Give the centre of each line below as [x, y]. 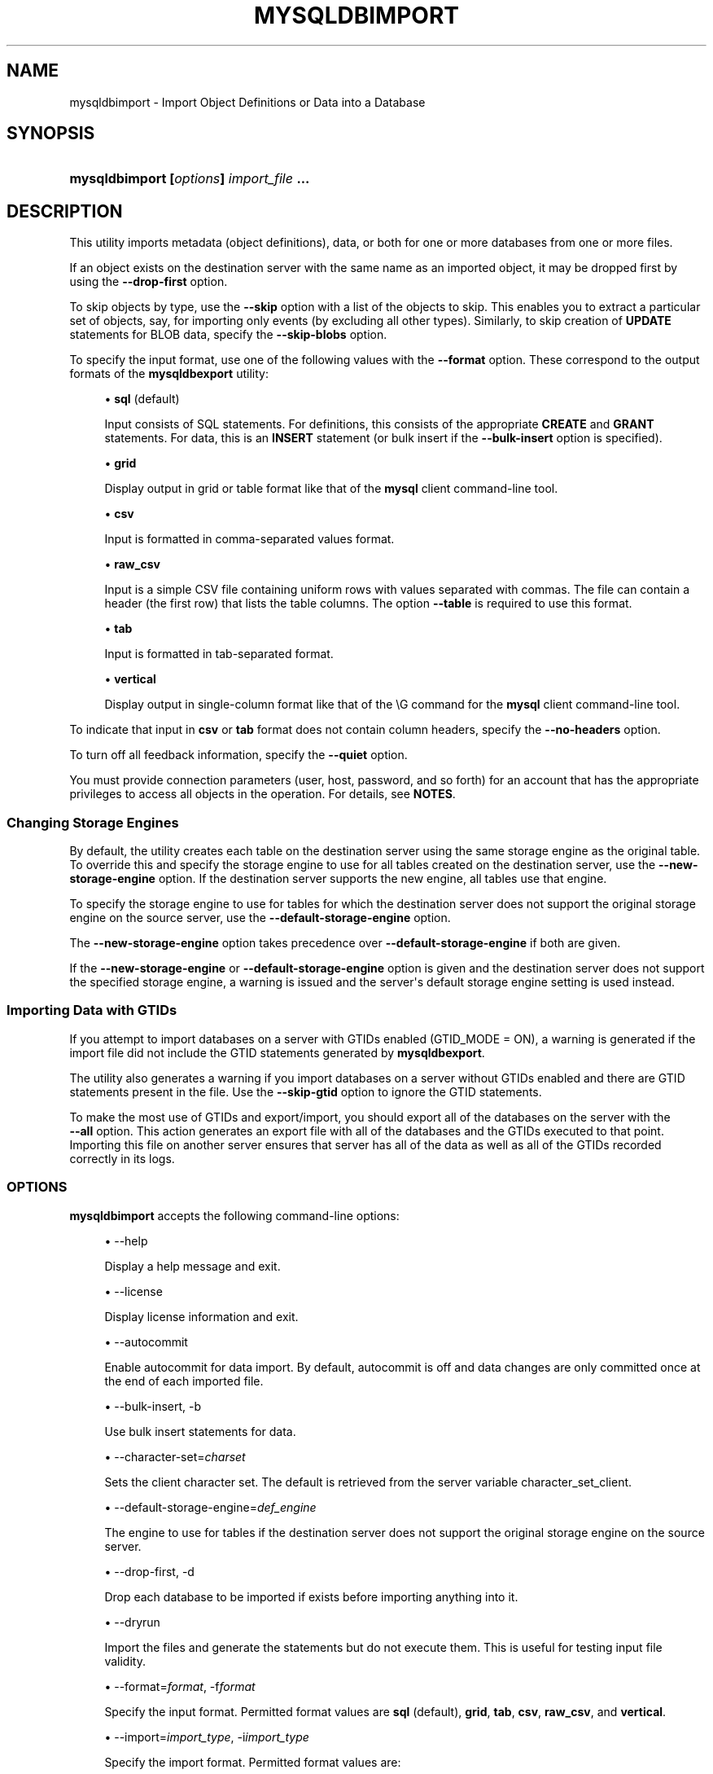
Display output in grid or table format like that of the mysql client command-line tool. [331, 489]
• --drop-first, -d [149, 1571]
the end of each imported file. [184, 1381]
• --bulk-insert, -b [153, 1406]
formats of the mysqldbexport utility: [169, 374]
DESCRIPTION [65, 211]
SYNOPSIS [51, 134]
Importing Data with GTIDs [92, 1010]
